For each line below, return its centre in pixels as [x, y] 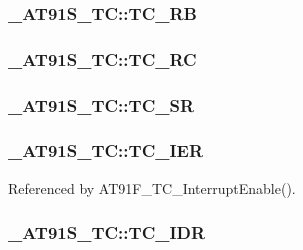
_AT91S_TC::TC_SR [101, 104]
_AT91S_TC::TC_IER [106, 150]
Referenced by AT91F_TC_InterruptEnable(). [152, 187]
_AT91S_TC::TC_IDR [107, 232]
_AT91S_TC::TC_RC [102, 58]
